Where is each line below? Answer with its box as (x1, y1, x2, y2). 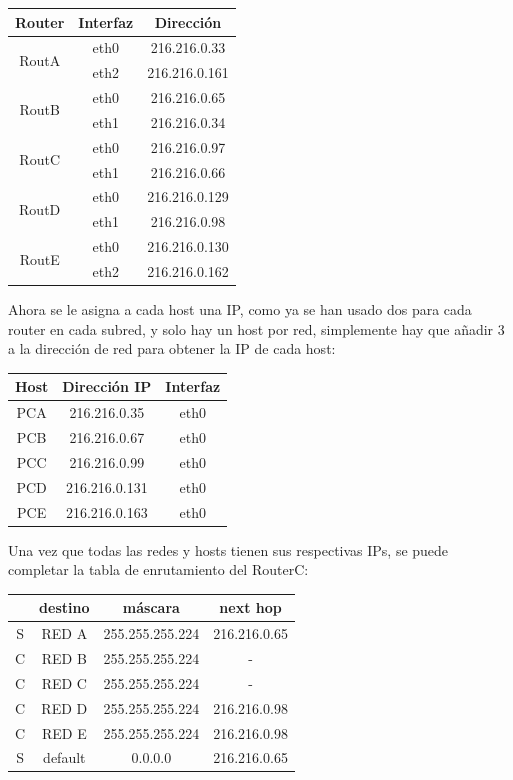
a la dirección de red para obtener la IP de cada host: (8, 338, 336, 359)
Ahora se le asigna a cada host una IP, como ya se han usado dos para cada (8, 299, 472, 320)
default (43, 747, 86, 768)
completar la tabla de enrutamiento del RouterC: (8, 559, 309, 580)
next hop (219, 597, 282, 618)
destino (39, 597, 90, 618)
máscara (122, 597, 180, 618)
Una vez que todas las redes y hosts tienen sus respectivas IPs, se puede (8, 539, 449, 560)
